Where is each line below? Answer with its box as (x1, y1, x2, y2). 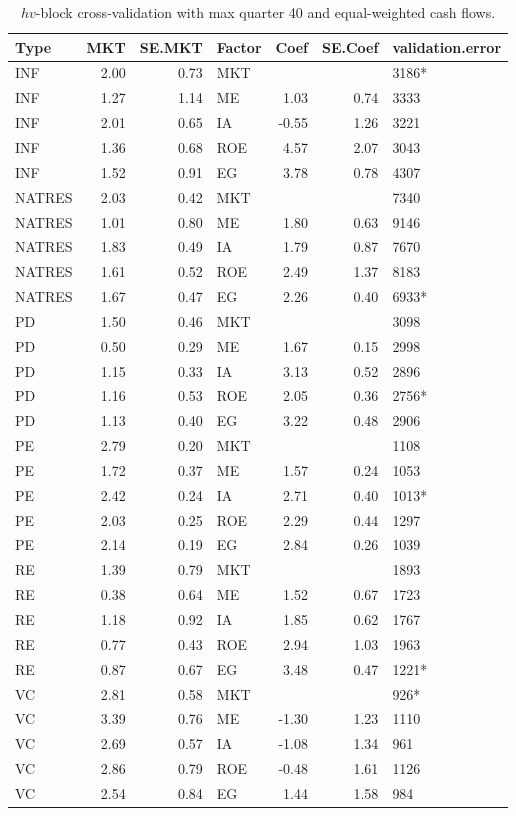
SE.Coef (321, 36, 379, 57)
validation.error (392, 36, 502, 57)
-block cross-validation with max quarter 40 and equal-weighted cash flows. (35, 2, 496, 22)
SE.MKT (139, 36, 203, 57)
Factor (216, 36, 262, 57)
